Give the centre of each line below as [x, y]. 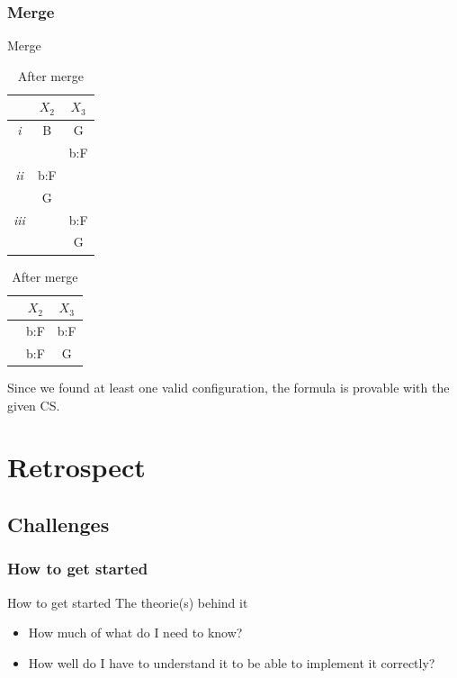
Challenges [58, 524]
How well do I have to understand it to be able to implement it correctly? [232, 662]
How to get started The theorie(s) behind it [128, 602]
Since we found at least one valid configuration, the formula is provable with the [228, 387]
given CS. [34, 405]
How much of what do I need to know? [135, 633]
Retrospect [76, 467]
